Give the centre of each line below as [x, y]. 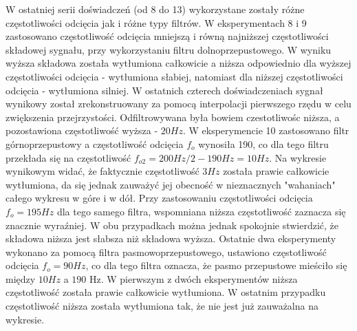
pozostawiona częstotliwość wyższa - [82, 130]
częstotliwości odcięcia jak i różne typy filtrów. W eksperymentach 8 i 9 [156, 22]
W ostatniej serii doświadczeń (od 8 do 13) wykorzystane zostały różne [155, 9]
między [21, 278]
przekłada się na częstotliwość [68, 157]
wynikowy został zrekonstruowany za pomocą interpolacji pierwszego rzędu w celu [178, 104]
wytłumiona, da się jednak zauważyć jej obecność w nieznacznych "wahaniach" [171, 184]
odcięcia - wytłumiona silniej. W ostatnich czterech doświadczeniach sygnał [164, 90]
